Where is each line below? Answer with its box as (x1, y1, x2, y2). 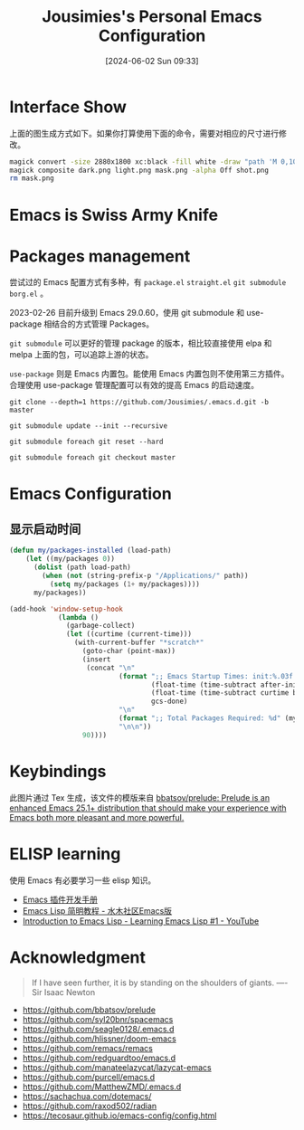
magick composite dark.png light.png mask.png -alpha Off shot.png (9, 166, 270, 175)
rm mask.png (9, 174, 54, 183)
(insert (81, 654, 111, 664)
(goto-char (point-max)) (81, 647, 176, 656)
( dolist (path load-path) (33, 563, 131, 572)
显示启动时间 (9, 522, 81, 537)
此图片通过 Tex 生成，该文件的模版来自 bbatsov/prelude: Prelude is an (9, 792, 270, 802)
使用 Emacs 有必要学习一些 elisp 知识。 (9, 875, 157, 886)
